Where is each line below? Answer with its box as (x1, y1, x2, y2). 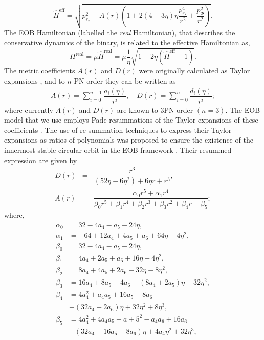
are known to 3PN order (117, 104, 193, 115)
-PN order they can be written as (71, 75, 176, 86)
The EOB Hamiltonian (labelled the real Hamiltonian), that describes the (4, 27, 235, 37)
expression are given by (4, 154, 77, 165)
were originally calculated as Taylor (139, 65, 250, 76)
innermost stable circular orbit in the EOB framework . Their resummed (4, 144, 232, 155)
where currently (4, 104, 53, 115)
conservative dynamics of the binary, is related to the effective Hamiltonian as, (4, 37, 250, 48)
